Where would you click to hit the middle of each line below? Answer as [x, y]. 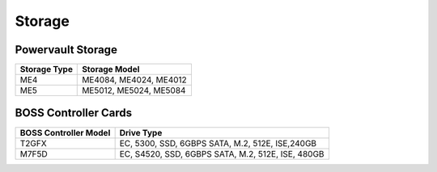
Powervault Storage [66, 50]
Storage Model [111, 69]
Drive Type [141, 132]
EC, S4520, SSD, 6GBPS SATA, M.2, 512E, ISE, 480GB [222, 153]
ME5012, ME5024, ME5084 [134, 90]
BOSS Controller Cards [74, 113]
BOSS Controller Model [65, 132]
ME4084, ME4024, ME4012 [135, 80]
